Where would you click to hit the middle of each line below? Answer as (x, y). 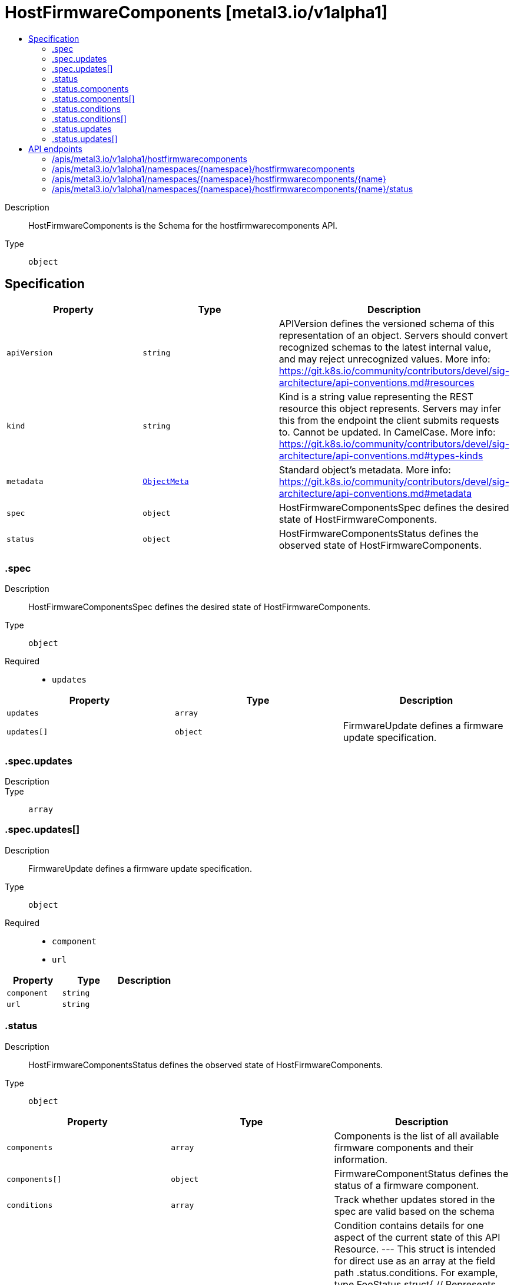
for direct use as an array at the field (414, 1261)
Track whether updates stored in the (414, 1199)
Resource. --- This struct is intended (415, 1249)
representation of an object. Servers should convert (393, 335)
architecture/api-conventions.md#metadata (375, 493)
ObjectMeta (166, 482)
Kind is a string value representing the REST (376, 396)
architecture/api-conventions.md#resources (377, 382)
